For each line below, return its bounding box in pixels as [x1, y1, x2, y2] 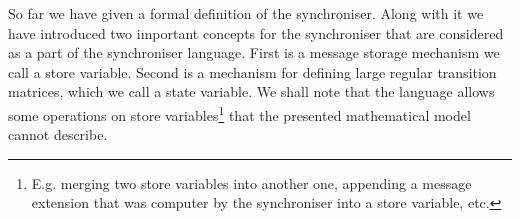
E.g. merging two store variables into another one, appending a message [31, 172, 472, 193]
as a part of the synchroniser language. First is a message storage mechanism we [8, 42, 500, 63]
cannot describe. [8, 124, 108, 145]
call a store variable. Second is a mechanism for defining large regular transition [8, 61, 497, 82]
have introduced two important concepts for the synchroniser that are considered [8, 22, 504, 43]
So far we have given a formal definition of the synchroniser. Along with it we [8, 3, 484, 23]
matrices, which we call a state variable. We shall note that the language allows [8, 81, 495, 102]
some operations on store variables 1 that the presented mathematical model [8, 101, 471, 125]
